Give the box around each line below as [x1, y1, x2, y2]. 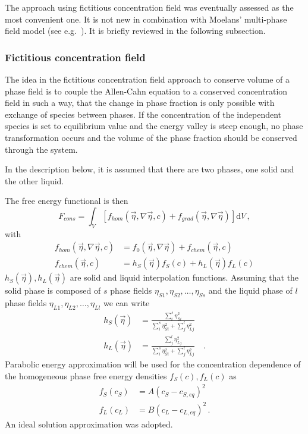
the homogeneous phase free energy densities [5, 369, 167, 382]
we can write [103, 297, 150, 309]
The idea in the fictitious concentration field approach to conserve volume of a [5, 73, 290, 85]
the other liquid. [5, 174, 64, 187]
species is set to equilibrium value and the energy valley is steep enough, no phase [5, 119, 303, 132]
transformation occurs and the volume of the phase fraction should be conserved [5, 131, 297, 143]
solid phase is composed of [5, 284, 101, 297]
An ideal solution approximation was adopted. [5, 417, 173, 430]
